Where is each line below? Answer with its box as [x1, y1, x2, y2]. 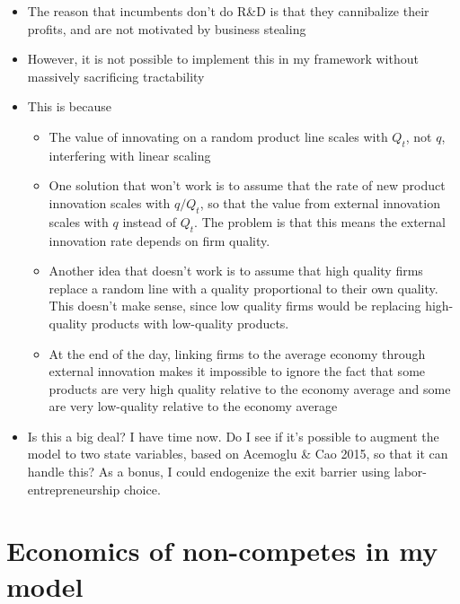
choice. [123, 479, 161, 498]
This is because [27, 97, 111, 116]
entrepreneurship [27, 479, 120, 498]
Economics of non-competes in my [6, 532, 438, 569]
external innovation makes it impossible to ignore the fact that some [49, 362, 426, 381]
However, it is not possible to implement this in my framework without [27, 49, 419, 68]
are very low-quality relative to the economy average [49, 397, 338, 416]
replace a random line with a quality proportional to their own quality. [49, 278, 438, 297]
